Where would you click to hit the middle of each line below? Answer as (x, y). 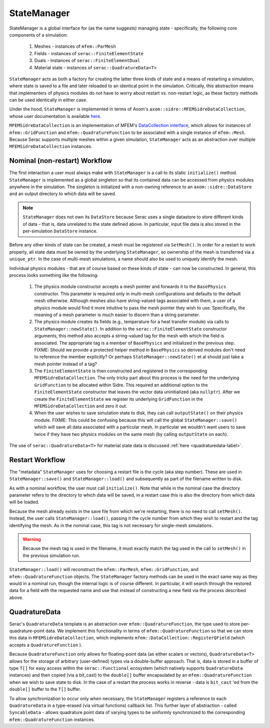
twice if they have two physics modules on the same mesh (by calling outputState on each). (131, 434)
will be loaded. (24, 502)
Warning (32, 539)
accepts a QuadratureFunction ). (46, 645)
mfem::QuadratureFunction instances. (52, 719)
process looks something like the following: (54, 275)
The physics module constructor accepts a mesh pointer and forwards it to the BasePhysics (130, 286)
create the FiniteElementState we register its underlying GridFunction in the (119, 399)
